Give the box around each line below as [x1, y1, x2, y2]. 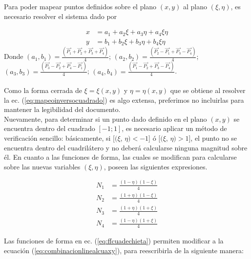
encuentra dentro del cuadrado [4, 123, 95, 133]
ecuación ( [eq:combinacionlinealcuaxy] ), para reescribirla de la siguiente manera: [4, 245, 244, 255]
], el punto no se [188, 133, 237, 143]
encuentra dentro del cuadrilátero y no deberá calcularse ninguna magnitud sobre [4, 142, 248, 152]
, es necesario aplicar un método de [122, 123, 227, 133]
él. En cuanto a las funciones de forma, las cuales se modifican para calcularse [4, 152, 237, 162]
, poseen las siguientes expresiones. [104, 161, 208, 171]
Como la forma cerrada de [4, 85, 82, 95]
